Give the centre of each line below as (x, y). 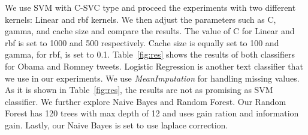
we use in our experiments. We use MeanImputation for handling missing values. (152, 78)
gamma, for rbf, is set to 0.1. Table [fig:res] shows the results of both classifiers (150, 54)
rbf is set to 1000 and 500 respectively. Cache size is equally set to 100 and (142, 42)
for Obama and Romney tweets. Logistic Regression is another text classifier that (154, 66)
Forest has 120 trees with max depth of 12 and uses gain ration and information (152, 113)
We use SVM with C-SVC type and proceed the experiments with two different (150, 7)
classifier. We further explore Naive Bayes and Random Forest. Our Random (146, 101)
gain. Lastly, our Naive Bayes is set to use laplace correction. (117, 124)
